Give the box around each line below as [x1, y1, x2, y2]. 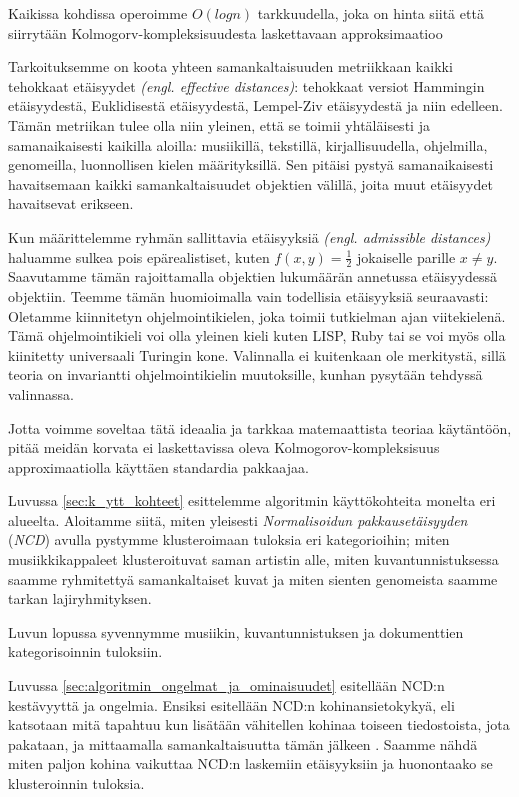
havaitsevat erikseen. [8, 193, 134, 214]
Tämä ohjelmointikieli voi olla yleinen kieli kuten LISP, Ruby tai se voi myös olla [8, 325, 506, 346]
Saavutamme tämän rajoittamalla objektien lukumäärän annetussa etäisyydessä [8, 266, 497, 287]
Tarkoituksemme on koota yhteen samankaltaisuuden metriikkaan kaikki [8, 56, 453, 77]
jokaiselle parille [357, 246, 456, 267]
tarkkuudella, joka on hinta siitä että [257, 3, 484, 23]
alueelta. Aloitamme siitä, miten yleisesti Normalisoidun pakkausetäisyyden [8, 509, 468, 530]
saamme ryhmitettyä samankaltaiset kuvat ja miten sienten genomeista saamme [8, 568, 498, 589]
